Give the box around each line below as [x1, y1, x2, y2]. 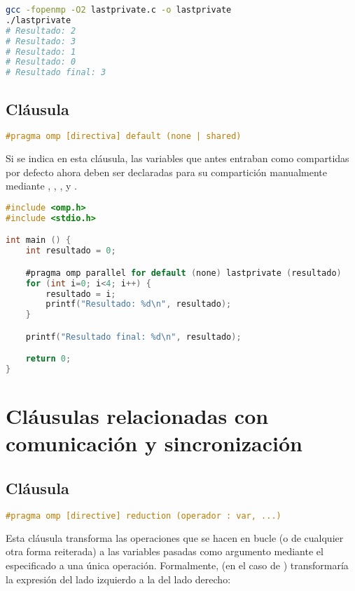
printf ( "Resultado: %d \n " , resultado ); [46, 299, 232, 310]
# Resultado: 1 [6, 46, 76, 57]
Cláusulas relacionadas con [6, 401, 269, 430]
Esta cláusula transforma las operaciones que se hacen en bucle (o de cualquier [6, 530, 344, 545]
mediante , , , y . [6, 178, 77, 193]
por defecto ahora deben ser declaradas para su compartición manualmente [6, 164, 327, 179]
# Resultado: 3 [6, 36, 76, 46]
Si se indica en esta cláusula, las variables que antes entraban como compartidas [6, 151, 349, 166]
